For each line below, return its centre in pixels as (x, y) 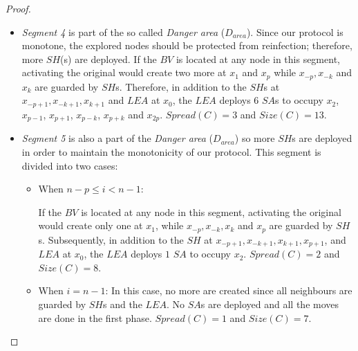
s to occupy (299, 100)
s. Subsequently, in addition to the (111, 239)
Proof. (18, 8)
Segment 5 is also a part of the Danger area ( (117, 138)
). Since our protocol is (295, 31)
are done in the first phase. (95, 317)
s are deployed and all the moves (270, 304)
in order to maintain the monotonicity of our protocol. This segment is (171, 151)
